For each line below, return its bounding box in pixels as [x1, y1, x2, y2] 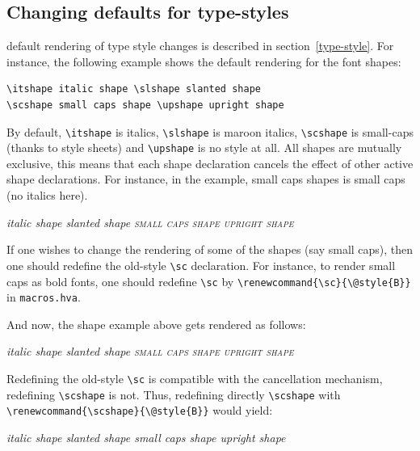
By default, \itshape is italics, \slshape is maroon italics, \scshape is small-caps [6, 123, 414, 140]
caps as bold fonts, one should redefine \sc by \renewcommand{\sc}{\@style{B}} [6, 272, 411, 289]
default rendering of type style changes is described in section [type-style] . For [6, 37, 394, 54]
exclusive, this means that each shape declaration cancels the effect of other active [6, 154, 414, 171]
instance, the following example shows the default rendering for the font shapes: [6, 53, 401, 70]
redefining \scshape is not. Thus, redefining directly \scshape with [6, 386, 341, 403]
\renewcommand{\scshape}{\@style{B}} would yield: [6, 402, 273, 419]
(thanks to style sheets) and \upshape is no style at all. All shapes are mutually [6, 139, 402, 156]
